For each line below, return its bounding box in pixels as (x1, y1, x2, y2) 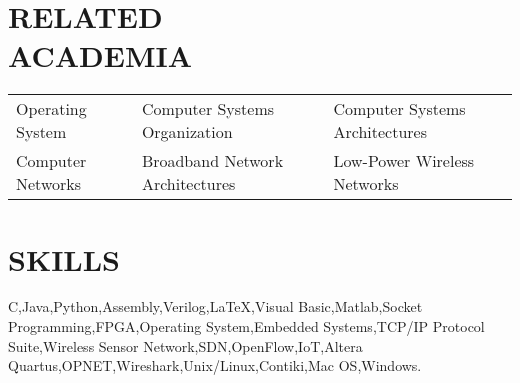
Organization (141, 120, 233, 144)
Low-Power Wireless (333, 149, 475, 173)
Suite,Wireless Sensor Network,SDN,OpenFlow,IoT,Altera (8, 335, 363, 356)
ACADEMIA (8, 35, 193, 76)
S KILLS (8, 238, 120, 279)
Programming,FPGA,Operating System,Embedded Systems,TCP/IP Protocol (8, 316, 485, 337)
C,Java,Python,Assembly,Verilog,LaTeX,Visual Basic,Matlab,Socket (8, 296, 423, 317)
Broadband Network (141, 149, 284, 173)
